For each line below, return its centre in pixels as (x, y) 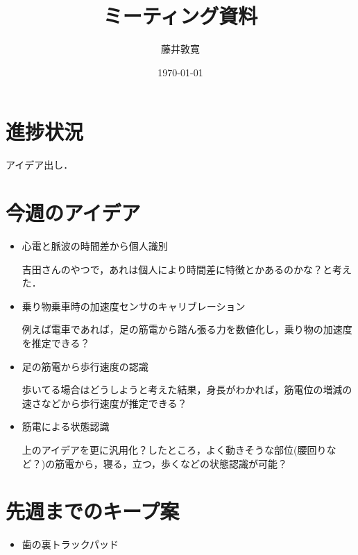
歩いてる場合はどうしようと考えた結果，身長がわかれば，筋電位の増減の (187, 390)
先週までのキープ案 (93, 511)
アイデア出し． (40, 165)
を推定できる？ (56, 342)
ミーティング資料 (180, 16)
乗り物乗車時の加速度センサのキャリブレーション (134, 306)
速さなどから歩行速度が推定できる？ (104, 403)
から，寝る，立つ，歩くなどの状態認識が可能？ (181, 463)
